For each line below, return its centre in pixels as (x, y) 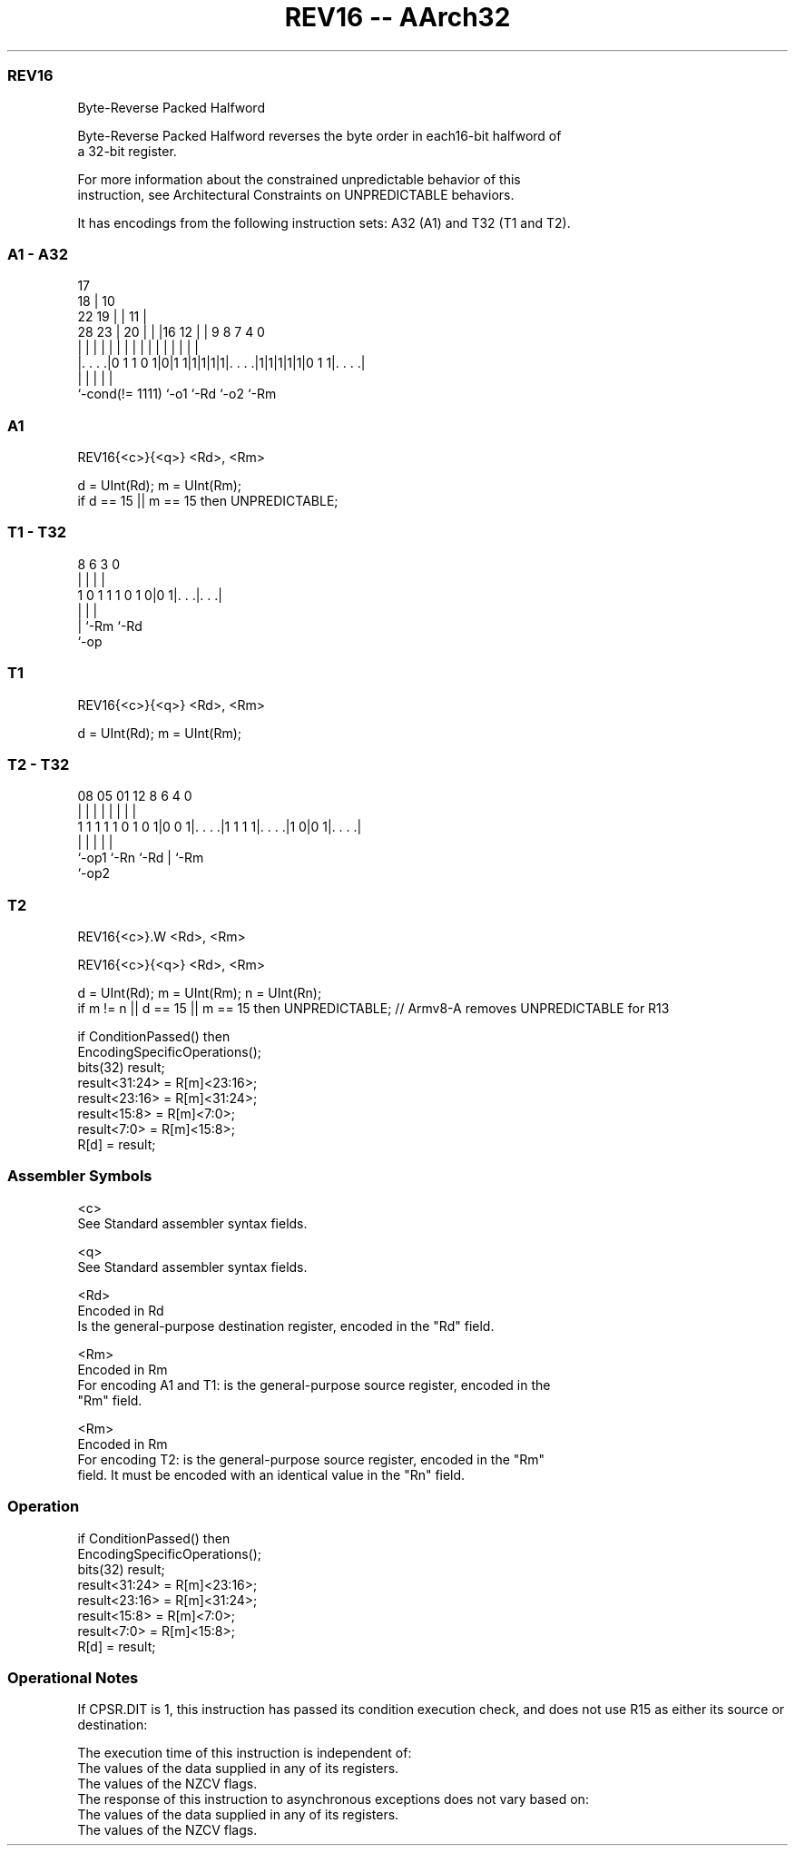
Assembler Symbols (80, 1176)
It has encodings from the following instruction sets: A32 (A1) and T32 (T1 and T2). (324, 222)
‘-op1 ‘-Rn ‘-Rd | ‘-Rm (141, 858)
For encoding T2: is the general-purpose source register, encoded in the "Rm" (311, 1459)
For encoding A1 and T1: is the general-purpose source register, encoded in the (314, 1385)
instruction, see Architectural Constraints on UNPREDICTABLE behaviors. (296, 194)
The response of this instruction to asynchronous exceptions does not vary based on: (333, 1799)
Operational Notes (73, 1677)
